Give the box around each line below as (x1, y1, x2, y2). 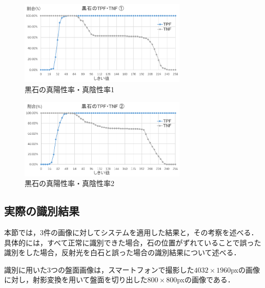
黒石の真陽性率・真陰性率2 (25, 178, 114, 189)
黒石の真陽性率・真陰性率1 (25, 84, 114, 94)
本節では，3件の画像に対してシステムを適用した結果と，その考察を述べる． (4, 227, 258, 237)
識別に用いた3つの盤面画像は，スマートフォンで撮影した (4, 264, 194, 275)
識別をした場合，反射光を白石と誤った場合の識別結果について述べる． (4, 247, 241, 258)
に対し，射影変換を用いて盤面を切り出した (4, 274, 148, 285)
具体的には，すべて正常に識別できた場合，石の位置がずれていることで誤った (4, 237, 261, 248)
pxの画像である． (177, 274, 235, 285)
